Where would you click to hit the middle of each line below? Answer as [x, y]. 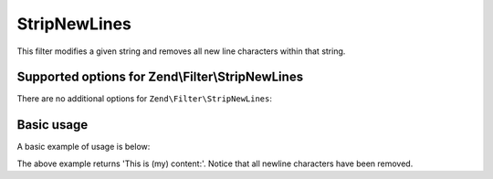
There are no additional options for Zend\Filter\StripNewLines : [145, 99]
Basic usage [52, 125]
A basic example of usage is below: [84, 147]
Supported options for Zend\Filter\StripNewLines [160, 77]
